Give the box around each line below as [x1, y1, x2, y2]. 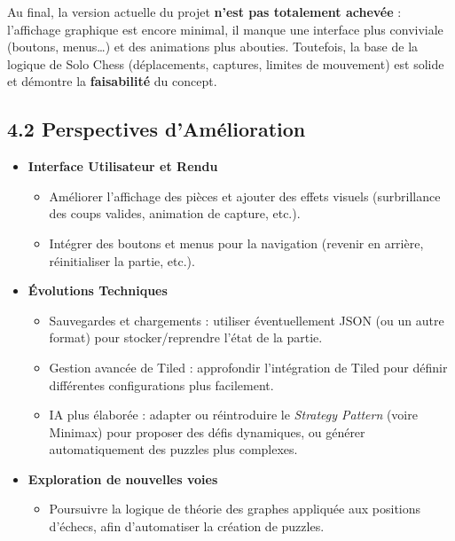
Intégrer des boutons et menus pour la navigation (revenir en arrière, [49, 233, 424, 252]
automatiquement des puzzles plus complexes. [49, 440, 298, 459]
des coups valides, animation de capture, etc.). [49, 204, 301, 223]
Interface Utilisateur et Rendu [27, 157, 218, 176]
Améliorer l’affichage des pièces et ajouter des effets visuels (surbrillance [49, 186, 441, 205]
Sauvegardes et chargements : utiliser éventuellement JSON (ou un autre [49, 310, 444, 329]
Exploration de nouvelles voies [27, 469, 218, 488]
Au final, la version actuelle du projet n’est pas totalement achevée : [7, 3, 402, 20]
